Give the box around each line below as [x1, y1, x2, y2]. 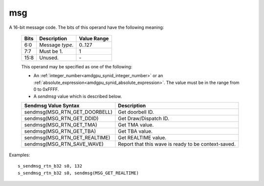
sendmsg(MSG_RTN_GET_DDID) [24, 115, 99, 122]
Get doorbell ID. [118, 108, 154, 115]
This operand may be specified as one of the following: [21, 63, 132, 69]
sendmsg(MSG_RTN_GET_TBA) [24, 127, 96, 134]
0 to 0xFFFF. [33, 86, 59, 92]
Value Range [79, 35, 109, 41]
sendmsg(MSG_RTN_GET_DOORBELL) [24, 108, 112, 115]
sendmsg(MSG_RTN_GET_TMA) [24, 121, 97, 128]
